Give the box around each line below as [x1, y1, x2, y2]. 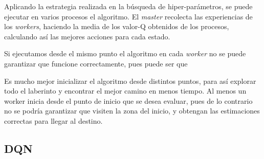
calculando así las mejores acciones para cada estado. [4, 31, 170, 41]
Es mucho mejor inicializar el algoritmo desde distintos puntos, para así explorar [4, 75, 256, 86]
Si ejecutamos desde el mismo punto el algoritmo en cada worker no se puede [4, 48, 246, 59]
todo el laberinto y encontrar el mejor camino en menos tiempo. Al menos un [4, 85, 247, 96]
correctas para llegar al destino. [4, 115, 103, 126]
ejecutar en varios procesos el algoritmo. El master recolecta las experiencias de [4, 11, 253, 21]
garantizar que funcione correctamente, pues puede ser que [4, 58, 188, 69]
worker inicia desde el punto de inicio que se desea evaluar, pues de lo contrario [4, 95, 253, 106]
